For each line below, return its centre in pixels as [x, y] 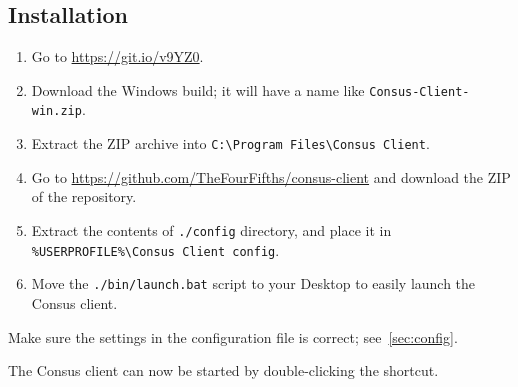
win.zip [56, 111]
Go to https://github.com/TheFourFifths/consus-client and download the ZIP [271, 176]
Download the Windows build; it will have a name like [198, 89]
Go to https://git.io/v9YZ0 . [117, 56]
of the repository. [84, 196]
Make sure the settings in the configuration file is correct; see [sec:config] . [233, 336]
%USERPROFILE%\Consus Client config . [155, 249]
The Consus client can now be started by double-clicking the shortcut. [223, 370]
